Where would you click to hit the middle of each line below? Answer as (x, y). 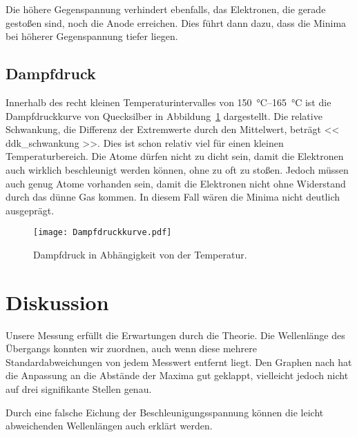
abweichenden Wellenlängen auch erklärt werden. (109, 426)
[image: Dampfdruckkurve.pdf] (103, 233)
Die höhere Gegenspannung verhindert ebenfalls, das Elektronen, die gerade (166, 9)
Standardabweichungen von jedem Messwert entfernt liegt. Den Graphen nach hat (179, 362)
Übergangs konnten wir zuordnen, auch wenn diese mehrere (131, 348)
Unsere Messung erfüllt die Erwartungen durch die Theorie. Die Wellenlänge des (175, 335)
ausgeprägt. (30, 210)
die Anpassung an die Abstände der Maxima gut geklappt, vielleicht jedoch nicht (177, 375)
